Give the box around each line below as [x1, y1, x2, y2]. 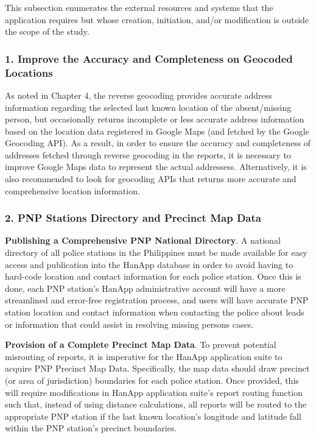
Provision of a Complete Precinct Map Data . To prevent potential [5, 338, 276, 351]
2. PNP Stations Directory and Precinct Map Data [5, 210, 261, 225]
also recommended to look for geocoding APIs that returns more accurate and [5, 172, 297, 185]
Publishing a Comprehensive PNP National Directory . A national [5, 234, 281, 247]
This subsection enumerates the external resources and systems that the [5, 1, 273, 13]
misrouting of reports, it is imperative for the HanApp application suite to [5, 350, 283, 362]
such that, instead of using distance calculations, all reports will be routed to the [5, 398, 307, 411]
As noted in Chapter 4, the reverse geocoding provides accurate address [5, 88, 272, 101]
